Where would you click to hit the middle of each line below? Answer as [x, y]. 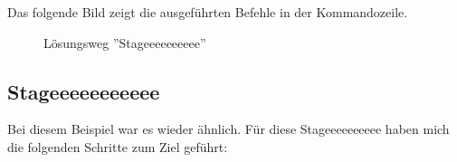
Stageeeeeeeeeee [84, 91]
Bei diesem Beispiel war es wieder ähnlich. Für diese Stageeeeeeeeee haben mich [228, 129]
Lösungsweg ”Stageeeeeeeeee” [125, 42]
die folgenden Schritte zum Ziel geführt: [118, 146]
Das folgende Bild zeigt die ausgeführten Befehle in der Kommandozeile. [208, 12]
